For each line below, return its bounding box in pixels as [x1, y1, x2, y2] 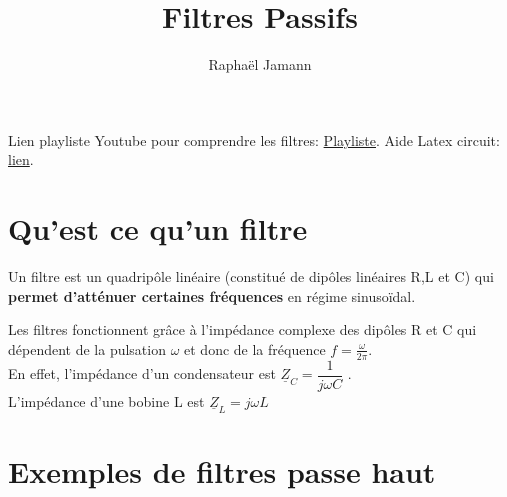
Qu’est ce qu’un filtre [8, 208, 308, 249]
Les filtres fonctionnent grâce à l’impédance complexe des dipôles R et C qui [8, 319, 477, 340]
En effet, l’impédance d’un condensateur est [8, 363, 276, 384]
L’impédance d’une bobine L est [8, 390, 205, 411]
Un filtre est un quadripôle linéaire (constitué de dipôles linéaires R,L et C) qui [8, 266, 494, 287]
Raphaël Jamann [208, 54, 312, 75]
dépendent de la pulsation [8, 338, 166, 359]
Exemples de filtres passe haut [8, 450, 436, 491]
